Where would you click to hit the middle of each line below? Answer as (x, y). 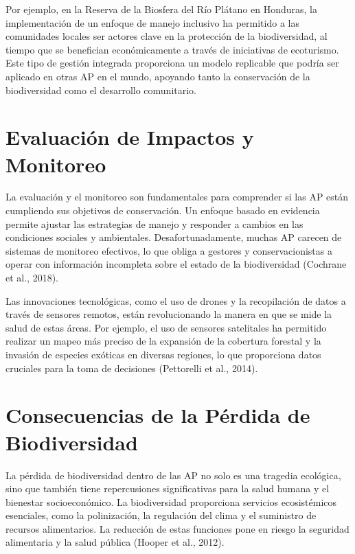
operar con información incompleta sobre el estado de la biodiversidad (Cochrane (176, 264)
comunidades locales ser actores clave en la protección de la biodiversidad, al (167, 36)
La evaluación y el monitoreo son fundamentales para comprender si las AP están (177, 197)
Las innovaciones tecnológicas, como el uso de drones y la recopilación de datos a (176, 300)
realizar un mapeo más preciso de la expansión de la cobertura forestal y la (163, 341)
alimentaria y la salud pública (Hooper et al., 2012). (115, 542)
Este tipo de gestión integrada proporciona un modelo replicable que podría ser (172, 63)
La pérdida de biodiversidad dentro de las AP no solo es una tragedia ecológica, (173, 475)
